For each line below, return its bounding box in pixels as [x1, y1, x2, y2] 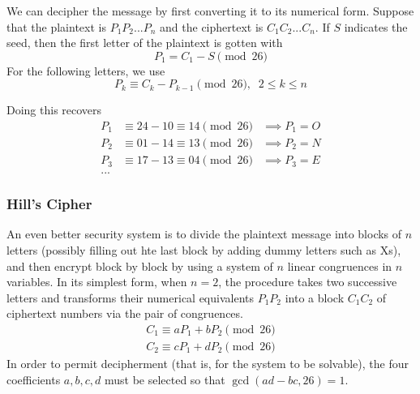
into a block [285, 289, 345, 306]
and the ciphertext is [160, 18, 264, 35]
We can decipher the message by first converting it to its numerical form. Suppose [6, 2, 414, 19]
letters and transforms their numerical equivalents [6, 289, 255, 306]
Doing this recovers [6, 101, 102, 118]
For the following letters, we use [6, 62, 165, 79]
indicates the [344, 18, 408, 35]
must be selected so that [104, 370, 225, 388]
